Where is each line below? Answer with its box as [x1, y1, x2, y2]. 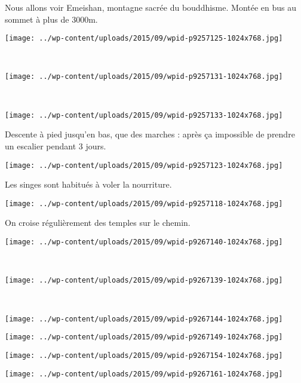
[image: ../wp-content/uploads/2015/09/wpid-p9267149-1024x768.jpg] [5, 333, 283, 342]
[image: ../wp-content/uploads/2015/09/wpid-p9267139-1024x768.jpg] [5, 276, 283, 285]
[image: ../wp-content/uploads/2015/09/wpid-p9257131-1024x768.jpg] [5, 72, 283, 81]
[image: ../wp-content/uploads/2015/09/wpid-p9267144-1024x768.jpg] [5, 314, 283, 323]
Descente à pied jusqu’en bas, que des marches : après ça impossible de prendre [5, 128, 295, 140]
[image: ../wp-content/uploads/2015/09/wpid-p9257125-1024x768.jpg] [5, 34, 283, 43]
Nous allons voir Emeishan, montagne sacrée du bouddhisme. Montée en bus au [5, 1, 297, 13]
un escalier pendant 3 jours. [5, 139, 106, 152]
